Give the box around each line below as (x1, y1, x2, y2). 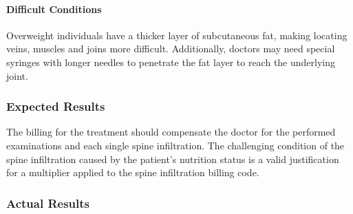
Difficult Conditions (6, 1, 102, 16)
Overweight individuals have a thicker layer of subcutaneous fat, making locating (6, 28, 347, 42)
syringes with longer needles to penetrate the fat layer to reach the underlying (6, 54, 336, 69)
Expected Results (6, 98, 105, 115)
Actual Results (6, 194, 90, 211)
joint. (6, 68, 28, 83)
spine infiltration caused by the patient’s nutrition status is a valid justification (6, 151, 339, 166)
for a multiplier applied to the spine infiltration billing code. (6, 165, 259, 180)
